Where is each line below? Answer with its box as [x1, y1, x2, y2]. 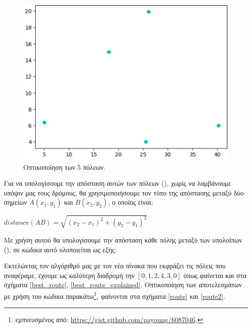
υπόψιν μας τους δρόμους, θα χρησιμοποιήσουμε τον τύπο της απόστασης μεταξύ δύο [4, 187, 244, 197]
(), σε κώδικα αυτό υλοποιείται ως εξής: [4, 244, 117, 254]
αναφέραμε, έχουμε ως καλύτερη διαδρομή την [4, 270, 135, 280]
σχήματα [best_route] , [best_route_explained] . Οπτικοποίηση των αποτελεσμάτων [4, 279, 242, 290]
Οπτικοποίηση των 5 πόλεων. [23, 162, 106, 172]
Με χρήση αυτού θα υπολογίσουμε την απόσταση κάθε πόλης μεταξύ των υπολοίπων [4, 234, 242, 245]
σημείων [4, 197, 27, 207]
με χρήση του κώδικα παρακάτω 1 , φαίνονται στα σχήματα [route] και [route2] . [4, 289, 225, 301]
